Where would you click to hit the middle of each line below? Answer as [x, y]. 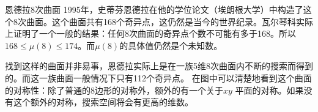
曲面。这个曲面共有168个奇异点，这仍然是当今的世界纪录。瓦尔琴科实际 [169, 21]
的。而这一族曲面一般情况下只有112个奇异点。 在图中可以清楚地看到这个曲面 [158, 77]
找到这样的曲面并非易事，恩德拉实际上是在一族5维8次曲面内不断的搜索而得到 [159, 66]
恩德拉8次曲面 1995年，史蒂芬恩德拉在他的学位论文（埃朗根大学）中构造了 [154, 9]
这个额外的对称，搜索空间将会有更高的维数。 [103, 102]
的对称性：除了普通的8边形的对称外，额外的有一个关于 [114, 90]
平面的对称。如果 [269, 90]
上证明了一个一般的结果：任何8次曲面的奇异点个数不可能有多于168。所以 [150, 33]
